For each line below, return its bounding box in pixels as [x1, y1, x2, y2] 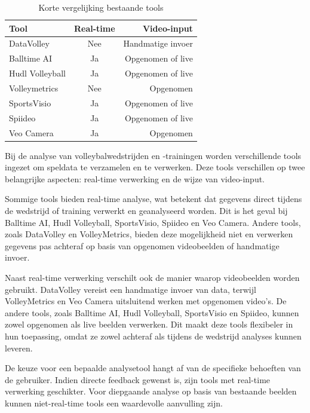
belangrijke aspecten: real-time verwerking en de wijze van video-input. [5, 172, 265, 185]
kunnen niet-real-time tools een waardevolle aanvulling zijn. [5, 396, 223, 409]
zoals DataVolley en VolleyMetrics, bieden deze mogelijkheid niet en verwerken [5, 228, 293, 240]
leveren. [5, 341, 33, 354]
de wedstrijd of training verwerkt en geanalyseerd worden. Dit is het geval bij [5, 204, 288, 216]
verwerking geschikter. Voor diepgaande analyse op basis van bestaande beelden [5, 385, 297, 397]
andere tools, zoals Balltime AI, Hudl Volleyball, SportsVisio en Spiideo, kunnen [5, 306, 299, 319]
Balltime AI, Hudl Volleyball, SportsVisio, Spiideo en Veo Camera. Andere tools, [5, 216, 301, 228]
